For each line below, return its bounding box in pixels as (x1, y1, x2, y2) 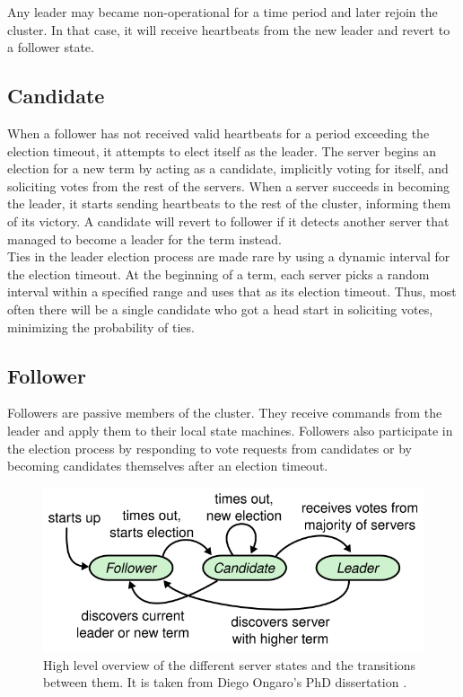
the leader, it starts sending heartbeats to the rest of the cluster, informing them (7, 194, 451, 213)
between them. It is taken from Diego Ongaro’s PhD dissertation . (43, 673, 407, 692)
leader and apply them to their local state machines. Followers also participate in (7, 420, 453, 439)
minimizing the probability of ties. (7, 317, 195, 336)
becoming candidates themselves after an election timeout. (7, 456, 328, 475)
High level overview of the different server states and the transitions (43, 655, 416, 674)
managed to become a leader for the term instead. (7, 229, 282, 248)
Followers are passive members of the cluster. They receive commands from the (7, 403, 442, 422)
